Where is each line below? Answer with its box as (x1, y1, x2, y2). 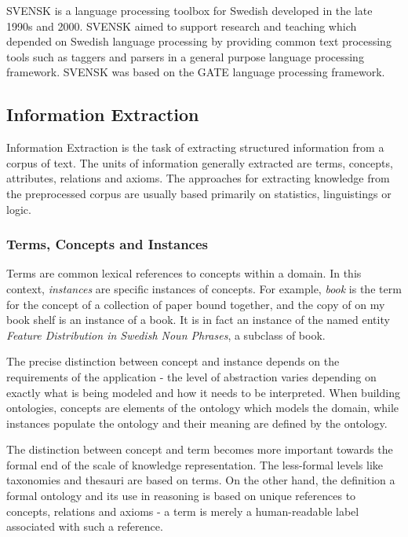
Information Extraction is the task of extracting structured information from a (6, 139, 384, 156)
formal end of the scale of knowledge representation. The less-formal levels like (6, 456, 383, 473)
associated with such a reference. (6, 518, 163, 535)
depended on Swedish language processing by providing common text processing (6, 33, 392, 50)
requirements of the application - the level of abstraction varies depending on (6, 368, 377, 384)
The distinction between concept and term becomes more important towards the (6, 441, 393, 458)
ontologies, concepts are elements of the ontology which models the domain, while (6, 399, 399, 416)
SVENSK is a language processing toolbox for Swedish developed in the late (6, 2, 373, 18)
